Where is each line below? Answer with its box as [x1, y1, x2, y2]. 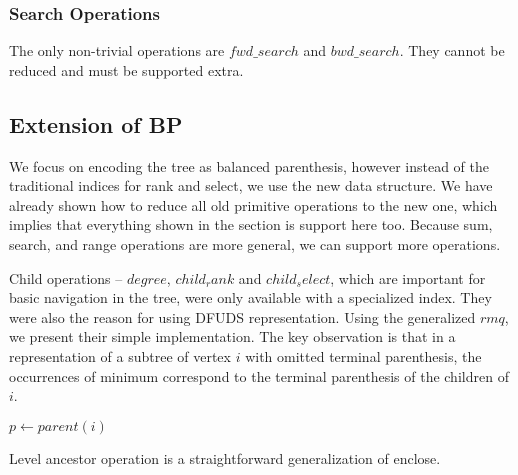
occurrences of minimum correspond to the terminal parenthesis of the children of [9, 365, 509, 386]
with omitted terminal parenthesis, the [245, 345, 482, 366]
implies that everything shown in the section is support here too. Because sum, [9, 214, 493, 235]
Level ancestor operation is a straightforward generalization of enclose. [9, 447, 441, 468]
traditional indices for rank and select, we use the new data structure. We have [9, 175, 493, 196]
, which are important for [330, 267, 486, 288]
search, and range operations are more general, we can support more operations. [9, 233, 501, 254]
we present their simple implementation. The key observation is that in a [9, 326, 456, 347]
